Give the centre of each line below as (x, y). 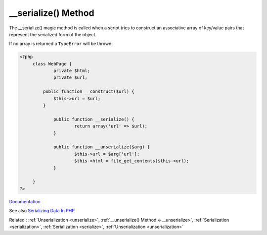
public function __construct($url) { (89, 91)
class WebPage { (52, 64)
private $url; (70, 78)
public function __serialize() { (94, 119)
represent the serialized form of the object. (53, 34)
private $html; (72, 71)
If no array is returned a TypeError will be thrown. (61, 44)
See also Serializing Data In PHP (42, 211)
